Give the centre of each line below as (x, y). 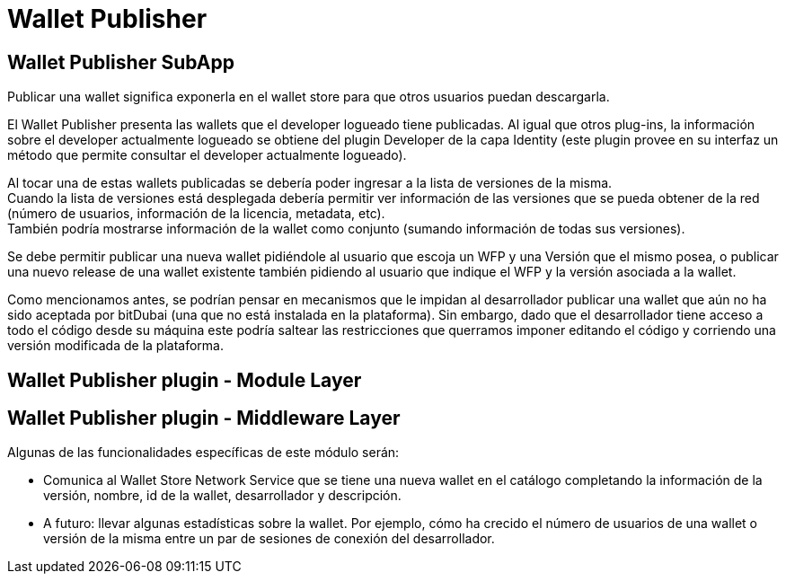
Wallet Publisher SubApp (121, 62)
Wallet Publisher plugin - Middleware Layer (204, 418)
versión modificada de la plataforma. (115, 346)
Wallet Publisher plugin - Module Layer (185, 380)
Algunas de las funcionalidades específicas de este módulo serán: (203, 453)
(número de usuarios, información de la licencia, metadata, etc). (196, 214)
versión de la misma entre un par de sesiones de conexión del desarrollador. (269, 539)
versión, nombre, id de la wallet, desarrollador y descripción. (222, 496)
